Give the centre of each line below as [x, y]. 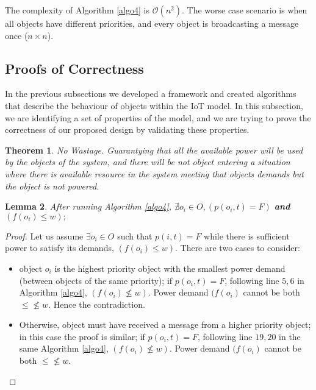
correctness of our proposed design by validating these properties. [127, 129]
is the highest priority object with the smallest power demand [170, 268]
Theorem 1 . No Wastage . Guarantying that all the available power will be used [154, 150]
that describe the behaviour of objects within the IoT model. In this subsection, [154, 105]
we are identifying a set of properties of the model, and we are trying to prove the [158, 117]
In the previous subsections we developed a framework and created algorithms [151, 94]
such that [135, 236]
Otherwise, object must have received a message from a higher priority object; [165, 324]
